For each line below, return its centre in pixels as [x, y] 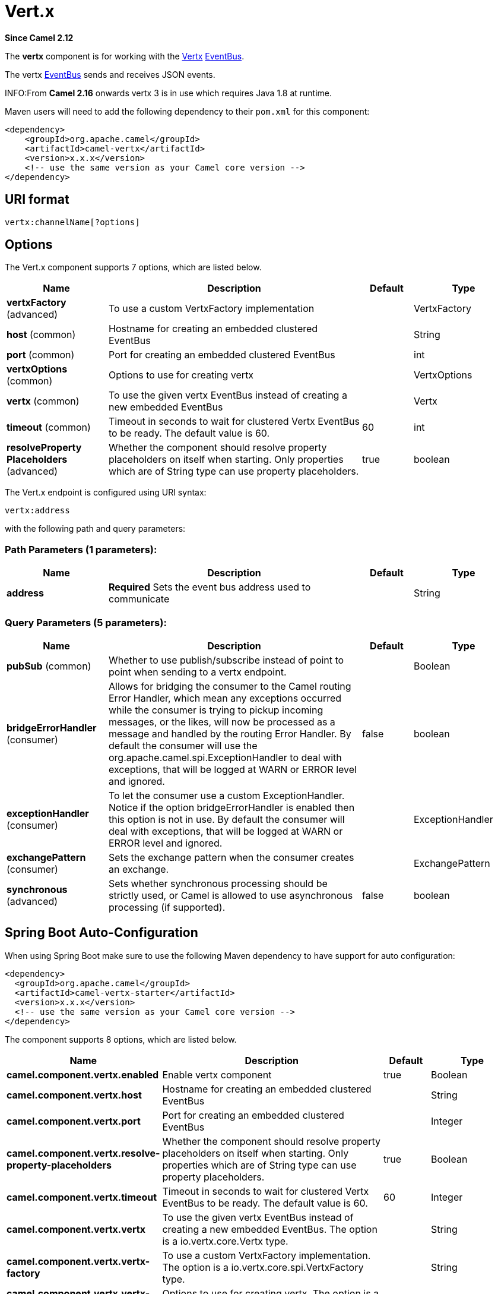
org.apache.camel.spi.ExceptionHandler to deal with [225, 757]
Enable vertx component [217, 1074]
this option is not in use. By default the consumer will [227, 819]
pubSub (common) [49, 666]
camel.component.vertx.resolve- [83, 1153]
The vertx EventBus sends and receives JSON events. [110, 74]
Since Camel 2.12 [39, 37]
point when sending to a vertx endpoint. [198, 672]
